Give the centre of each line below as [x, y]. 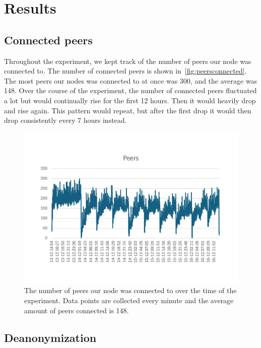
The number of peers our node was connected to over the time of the [130, 290]
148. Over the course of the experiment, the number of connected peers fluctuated [130, 90]
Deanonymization [50, 337]
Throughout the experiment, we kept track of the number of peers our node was [128, 61]
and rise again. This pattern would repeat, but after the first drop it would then [128, 110]
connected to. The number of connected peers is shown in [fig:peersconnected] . [125, 71]
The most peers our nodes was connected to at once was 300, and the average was [131, 80]
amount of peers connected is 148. [77, 310]
